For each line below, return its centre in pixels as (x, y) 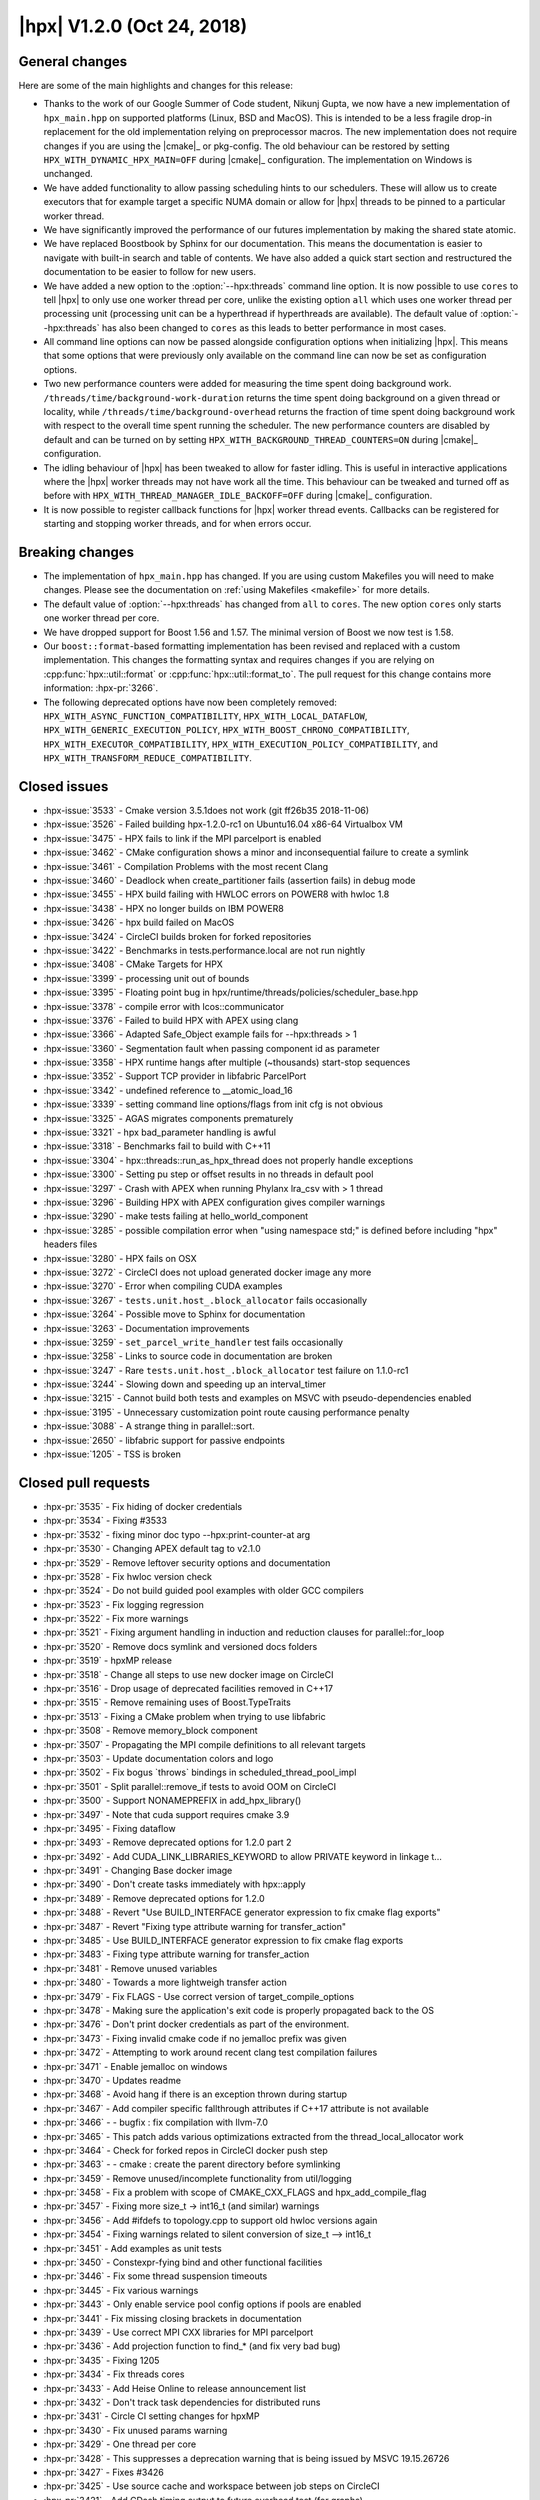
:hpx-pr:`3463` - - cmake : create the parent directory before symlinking (192, 2164)
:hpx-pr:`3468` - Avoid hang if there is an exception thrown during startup (195, 2094)
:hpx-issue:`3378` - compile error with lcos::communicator (164, 1006)
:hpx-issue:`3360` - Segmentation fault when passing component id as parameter (211, 1048)
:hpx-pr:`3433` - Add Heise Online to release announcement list (175, 2388)
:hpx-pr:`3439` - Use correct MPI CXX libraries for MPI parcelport (178, 2332)
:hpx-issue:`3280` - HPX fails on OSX (120, 1258)
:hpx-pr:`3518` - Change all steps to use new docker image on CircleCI (188, 1674)
